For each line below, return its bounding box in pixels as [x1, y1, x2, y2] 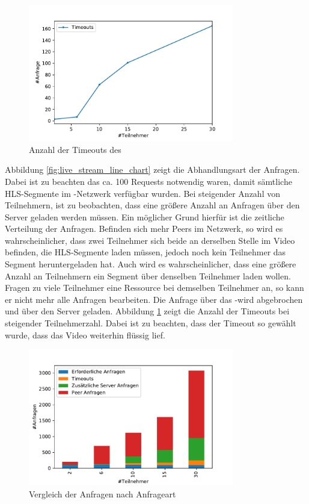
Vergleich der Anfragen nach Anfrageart [29, 487, 176, 500]
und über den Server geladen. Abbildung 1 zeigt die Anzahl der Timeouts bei [5, 305, 290, 317]
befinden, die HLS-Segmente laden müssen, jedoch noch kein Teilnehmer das [5, 246, 286, 258]
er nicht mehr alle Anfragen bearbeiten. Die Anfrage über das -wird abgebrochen [5, 293, 303, 305]
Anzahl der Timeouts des [29, 143, 121, 155]
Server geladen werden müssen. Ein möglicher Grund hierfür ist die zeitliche [5, 210, 284, 223]
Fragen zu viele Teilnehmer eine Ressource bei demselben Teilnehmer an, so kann [5, 281, 304, 294]
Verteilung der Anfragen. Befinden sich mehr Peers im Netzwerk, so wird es [5, 222, 283, 235]
